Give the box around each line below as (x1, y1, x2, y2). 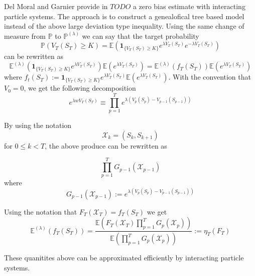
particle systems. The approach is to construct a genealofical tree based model (4, 11, 244, 21)
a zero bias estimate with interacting (133, 1, 245, 11)
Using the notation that (4, 206, 77, 217)
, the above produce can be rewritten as (45, 140, 167, 151)
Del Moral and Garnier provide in (4, 1, 108, 11)
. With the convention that (168, 72, 251, 82)
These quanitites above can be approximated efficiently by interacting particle (4, 252, 244, 262)
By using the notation (4, 120, 72, 130)
